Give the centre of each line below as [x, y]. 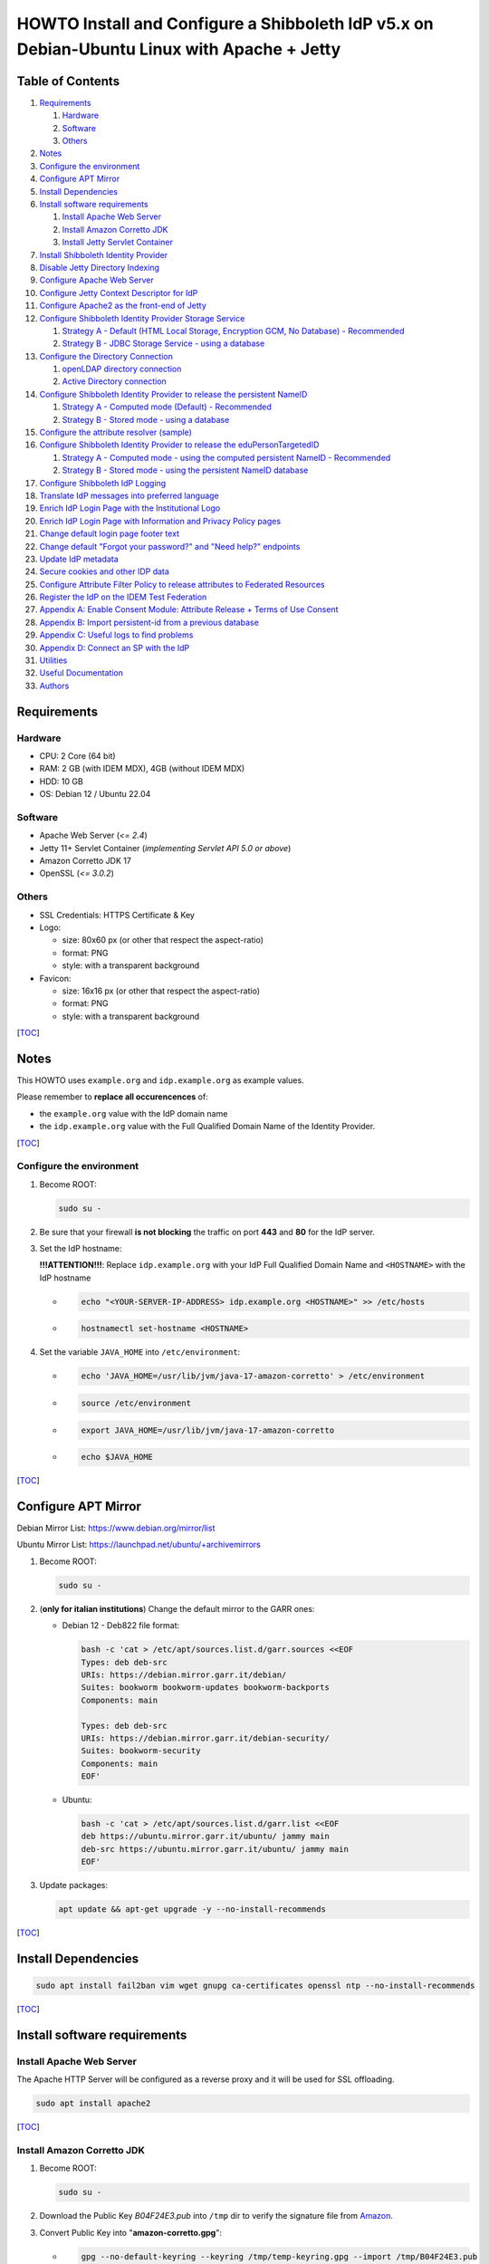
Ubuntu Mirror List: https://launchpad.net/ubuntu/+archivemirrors [139, 1545]
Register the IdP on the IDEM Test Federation [123, 597]
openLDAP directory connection [122, 369]
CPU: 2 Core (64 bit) [78, 755]
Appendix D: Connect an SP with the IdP [115, 648]
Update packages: [74, 1885]
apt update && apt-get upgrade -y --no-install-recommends [192, 1909]
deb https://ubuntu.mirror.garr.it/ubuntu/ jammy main [205, 1837]
